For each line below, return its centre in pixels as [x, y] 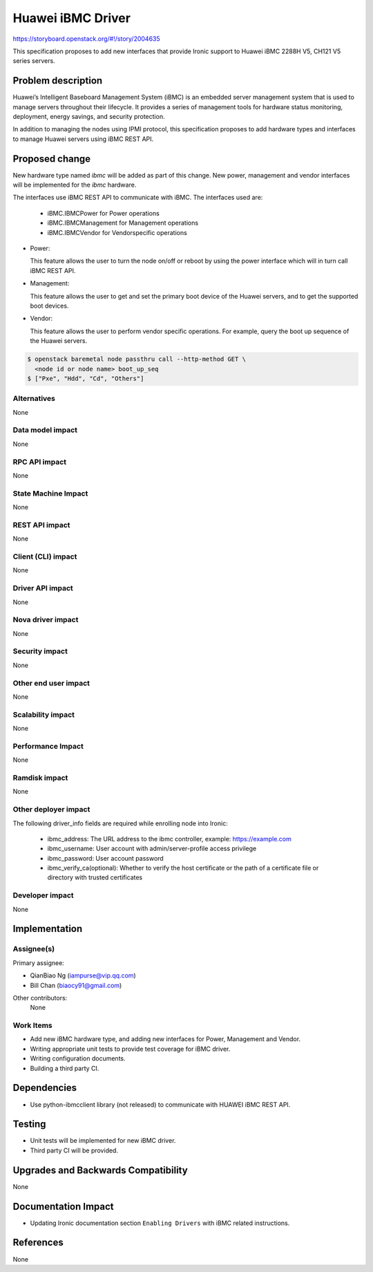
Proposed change [52, 159]
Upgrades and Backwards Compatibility [100, 1170]
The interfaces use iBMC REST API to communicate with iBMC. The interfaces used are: [138, 198]
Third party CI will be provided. [74, 1150]
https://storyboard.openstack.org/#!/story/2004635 [86, 39]
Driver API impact [43, 588]
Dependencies [45, 1088]
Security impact [40, 651]
